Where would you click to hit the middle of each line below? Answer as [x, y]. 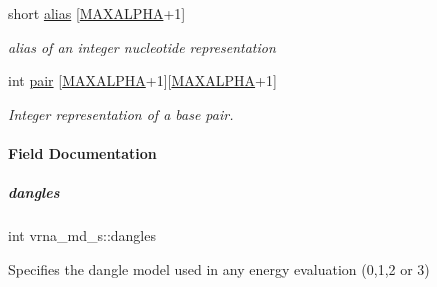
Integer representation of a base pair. [121, 113]
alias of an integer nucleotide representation [142, 46]
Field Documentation [82, 152]
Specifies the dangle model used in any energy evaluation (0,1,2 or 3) [219, 268]
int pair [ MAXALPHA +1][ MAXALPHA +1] [142, 80]
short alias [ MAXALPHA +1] [97, 13]
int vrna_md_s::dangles [82, 235]
